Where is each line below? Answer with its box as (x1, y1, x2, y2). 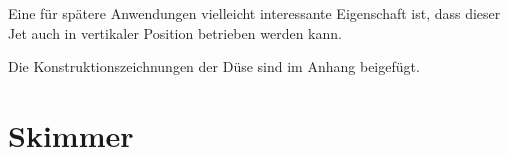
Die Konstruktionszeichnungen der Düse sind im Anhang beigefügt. (8, 56, 420, 77)
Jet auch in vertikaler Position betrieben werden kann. (8, 22, 342, 43)
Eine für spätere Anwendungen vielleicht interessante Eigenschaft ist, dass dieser (8, 3, 501, 23)
